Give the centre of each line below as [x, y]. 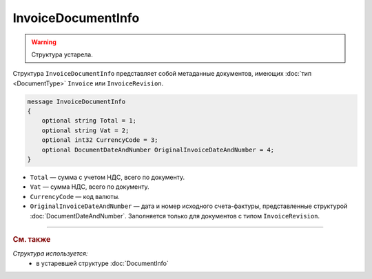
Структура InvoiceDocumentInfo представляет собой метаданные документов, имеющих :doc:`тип [162, 74]
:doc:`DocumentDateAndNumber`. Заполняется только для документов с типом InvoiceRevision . [175, 216]
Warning [44, 42]
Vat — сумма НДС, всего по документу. [90, 187]
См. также [32, 239]
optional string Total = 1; [89, 121]
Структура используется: [50, 254]
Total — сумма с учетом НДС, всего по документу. [107, 177]
